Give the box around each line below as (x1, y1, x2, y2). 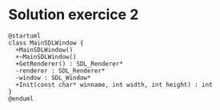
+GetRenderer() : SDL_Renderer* (15, 60, 124, 68)
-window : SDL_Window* (15, 73, 91, 81)
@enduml (8, 94, 34, 103)
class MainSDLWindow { (8, 38, 84, 47)
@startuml (8, 32, 42, 40)
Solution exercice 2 (8, 6, 139, 24)
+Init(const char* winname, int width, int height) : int (15, 81, 214, 88)
